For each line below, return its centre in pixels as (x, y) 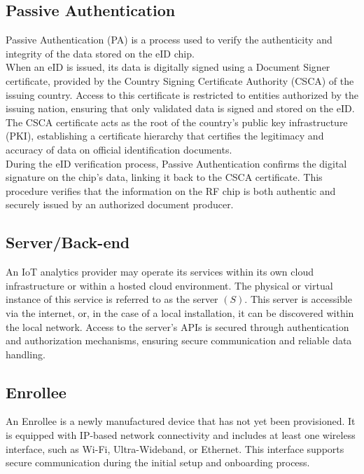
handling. (26, 354)
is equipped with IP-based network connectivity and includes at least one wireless (181, 435)
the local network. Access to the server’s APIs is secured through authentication (177, 326)
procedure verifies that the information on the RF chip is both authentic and (171, 190)
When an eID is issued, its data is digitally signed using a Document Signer (168, 67)
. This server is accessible (298, 299)
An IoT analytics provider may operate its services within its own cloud (160, 272)
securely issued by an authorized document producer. (120, 204)
